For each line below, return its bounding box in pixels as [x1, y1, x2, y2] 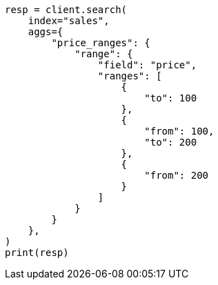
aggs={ [28, 26, 63, 37]
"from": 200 [144, 170, 209, 181]
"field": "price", [97, 59, 197, 70]
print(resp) [5, 247, 69, 258]
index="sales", [28, 15, 110, 26]
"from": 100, [144, 126, 215, 137]
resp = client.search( [5, 4, 128, 15]
